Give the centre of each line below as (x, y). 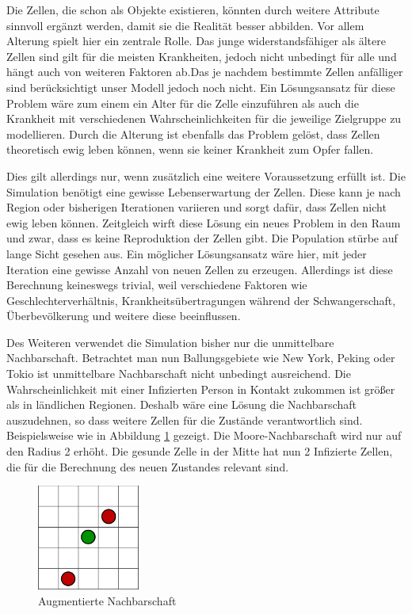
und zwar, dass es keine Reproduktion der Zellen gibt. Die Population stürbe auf (202, 238)
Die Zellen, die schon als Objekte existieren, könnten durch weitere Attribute (193, 10)
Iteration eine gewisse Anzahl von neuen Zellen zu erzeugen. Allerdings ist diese (200, 269)
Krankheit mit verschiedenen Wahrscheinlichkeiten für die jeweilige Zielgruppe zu (204, 118)
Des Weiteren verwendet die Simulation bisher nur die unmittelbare (170, 342)
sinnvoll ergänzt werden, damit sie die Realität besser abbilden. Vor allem (185, 25)
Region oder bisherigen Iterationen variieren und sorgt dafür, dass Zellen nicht (196, 207)
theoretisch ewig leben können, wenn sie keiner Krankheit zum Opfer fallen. (190, 149)
